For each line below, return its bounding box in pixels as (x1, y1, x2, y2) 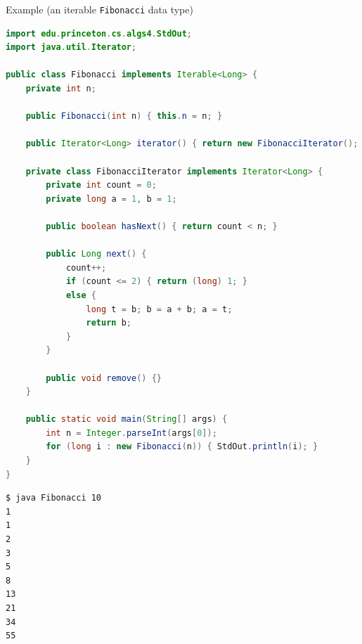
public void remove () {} (46, 373, 162, 383)
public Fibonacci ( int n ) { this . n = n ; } (25, 111, 223, 122)
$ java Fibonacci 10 (6, 493, 102, 503)
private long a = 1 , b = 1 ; (46, 193, 177, 204)
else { (65, 290, 96, 300)
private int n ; (25, 84, 96, 94)
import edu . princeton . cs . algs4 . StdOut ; (6, 28, 192, 39)
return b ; (86, 318, 131, 328)
